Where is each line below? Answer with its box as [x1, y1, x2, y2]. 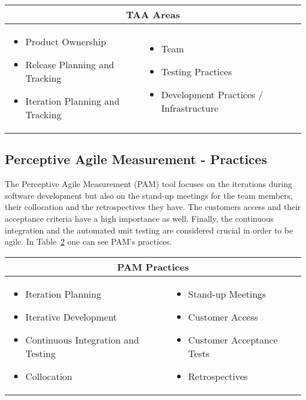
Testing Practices [161, 64, 232, 78]
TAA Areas [126, 8, 180, 21]
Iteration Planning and [25, 94, 120, 108]
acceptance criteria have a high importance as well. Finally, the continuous [5, 212, 274, 224]
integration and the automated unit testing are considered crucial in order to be [5, 224, 293, 236]
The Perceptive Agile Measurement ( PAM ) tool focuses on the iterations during [5, 178, 292, 190]
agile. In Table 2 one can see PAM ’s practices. [5, 235, 172, 248]
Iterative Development [25, 309, 117, 324]
